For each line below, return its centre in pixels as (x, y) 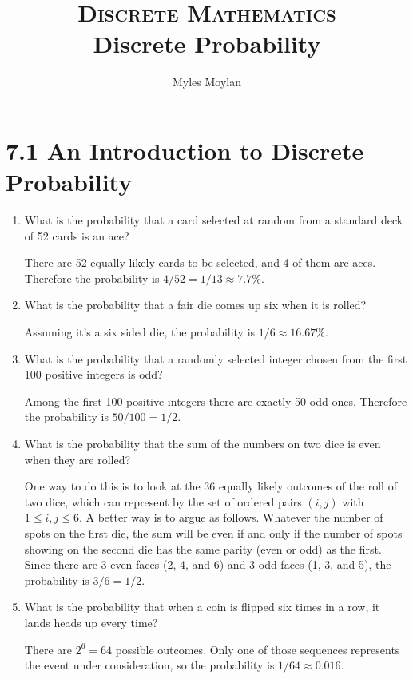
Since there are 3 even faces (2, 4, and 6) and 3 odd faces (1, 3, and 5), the (208, 564)
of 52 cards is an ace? (77, 235)
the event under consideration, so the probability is (149, 665)
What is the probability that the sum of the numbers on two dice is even (203, 443)
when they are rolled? (77, 459)
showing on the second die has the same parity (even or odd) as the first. (203, 548)
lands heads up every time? (91, 622)
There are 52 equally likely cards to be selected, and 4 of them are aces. (200, 262)
